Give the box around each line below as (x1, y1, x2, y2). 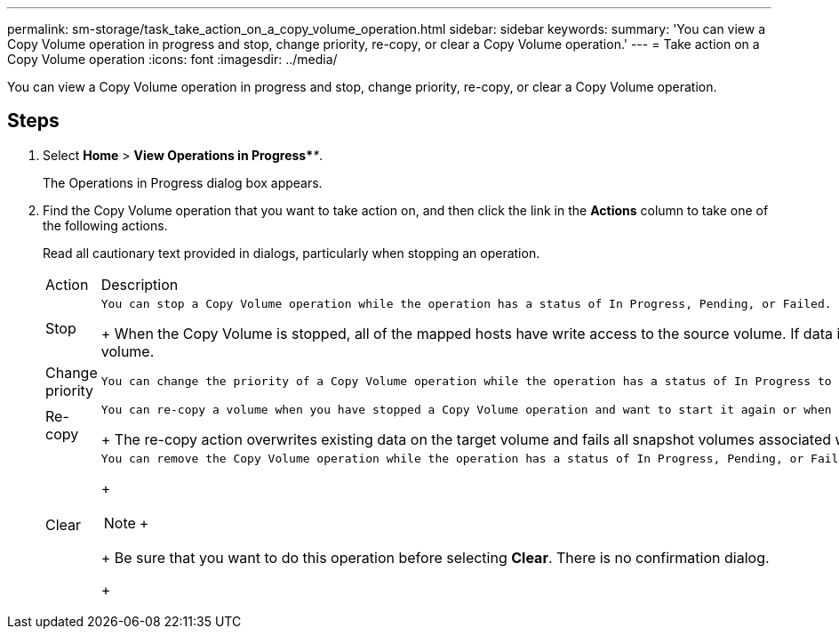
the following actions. (43, 217, 168, 233)
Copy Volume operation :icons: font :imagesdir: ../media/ (7, 52, 338, 67)
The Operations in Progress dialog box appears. (43, 174, 323, 190)
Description (100, 275, 179, 294)
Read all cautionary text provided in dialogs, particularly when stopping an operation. (43, 245, 540, 261)
